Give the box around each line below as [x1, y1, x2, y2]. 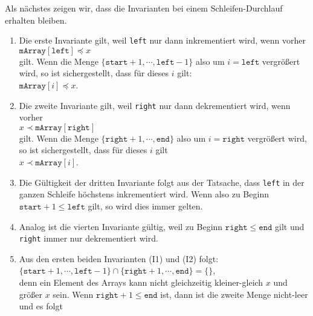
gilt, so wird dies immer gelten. [88, 199, 203, 212]
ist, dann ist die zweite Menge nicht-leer [160, 288, 308, 300]
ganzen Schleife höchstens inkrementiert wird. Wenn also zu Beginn [19, 188, 269, 200]
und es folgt [19, 300, 63, 312]
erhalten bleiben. [5, 13, 67, 26]
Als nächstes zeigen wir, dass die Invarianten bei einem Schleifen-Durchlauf [5, 2, 283, 14]
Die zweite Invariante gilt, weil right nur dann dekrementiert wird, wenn [19, 99, 291, 111]
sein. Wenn [53, 288, 94, 300]
